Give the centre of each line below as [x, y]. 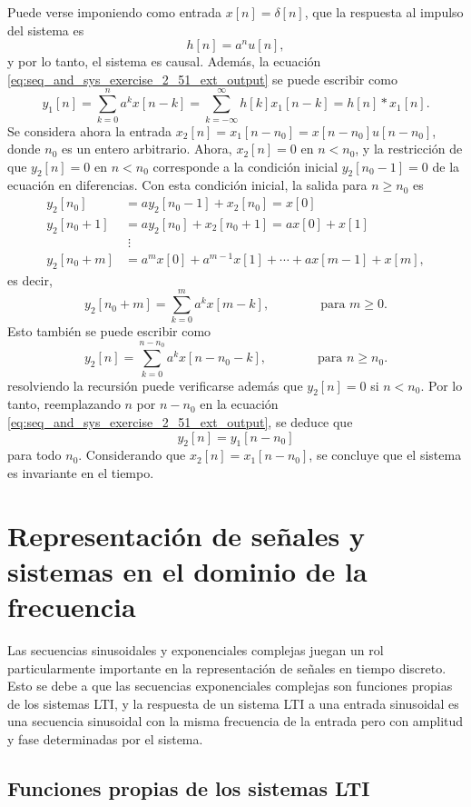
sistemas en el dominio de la [187, 570]
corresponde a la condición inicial [245, 166]
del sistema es [46, 30]
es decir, [30, 279]
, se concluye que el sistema [385, 455]
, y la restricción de [409, 149]
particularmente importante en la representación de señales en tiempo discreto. [227, 668]
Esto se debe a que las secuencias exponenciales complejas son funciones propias [230, 686]
